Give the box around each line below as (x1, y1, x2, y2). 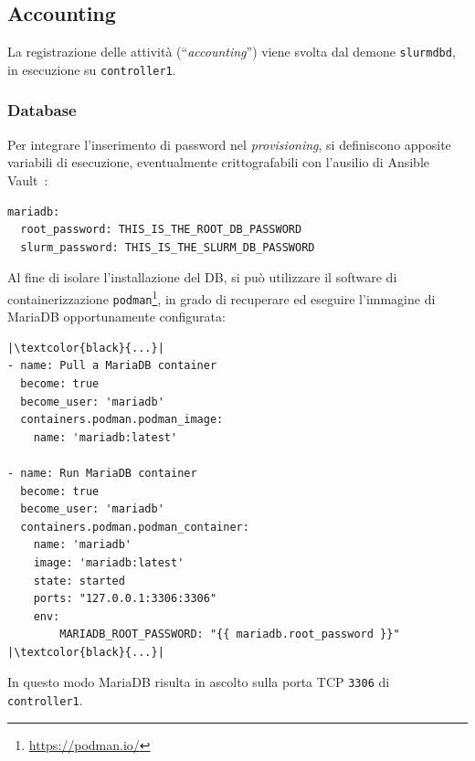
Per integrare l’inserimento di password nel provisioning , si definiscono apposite (7, 134, 451, 153)
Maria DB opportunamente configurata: (7, 307, 226, 326)
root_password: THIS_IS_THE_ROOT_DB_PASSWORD (20, 223, 302, 237)
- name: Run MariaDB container (7, 466, 197, 480)
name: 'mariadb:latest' (33, 430, 178, 444)
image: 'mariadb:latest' (33, 555, 185, 569)
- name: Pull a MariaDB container (7, 359, 217, 373)
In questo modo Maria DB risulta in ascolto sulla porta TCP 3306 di (7, 672, 390, 692)
